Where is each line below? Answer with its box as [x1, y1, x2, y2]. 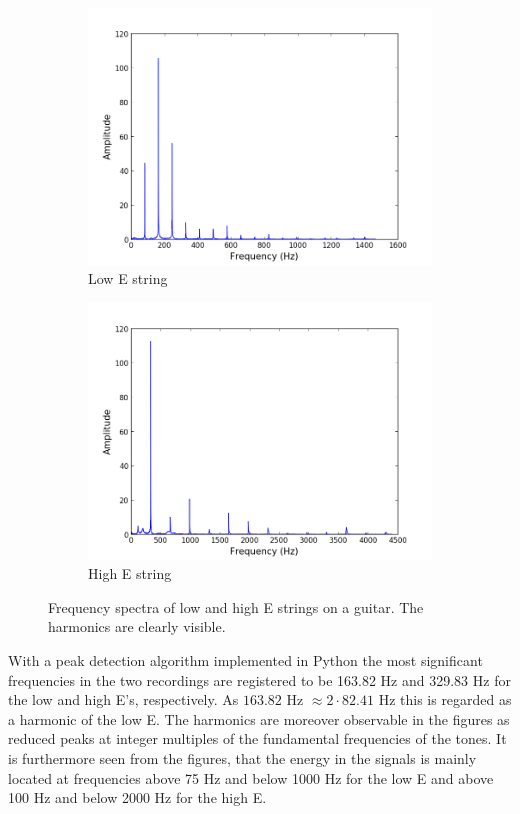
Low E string [88, 268, 168, 289]
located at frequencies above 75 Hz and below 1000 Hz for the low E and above [8, 767, 494, 788]
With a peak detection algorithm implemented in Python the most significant [8, 649, 483, 670]
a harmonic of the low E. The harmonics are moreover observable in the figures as [8, 708, 510, 729]
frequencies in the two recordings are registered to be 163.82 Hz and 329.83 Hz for [8, 669, 511, 690]
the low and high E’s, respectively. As [8, 689, 239, 710]
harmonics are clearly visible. [48, 616, 226, 637]
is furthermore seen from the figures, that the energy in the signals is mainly [8, 747, 477, 768]
